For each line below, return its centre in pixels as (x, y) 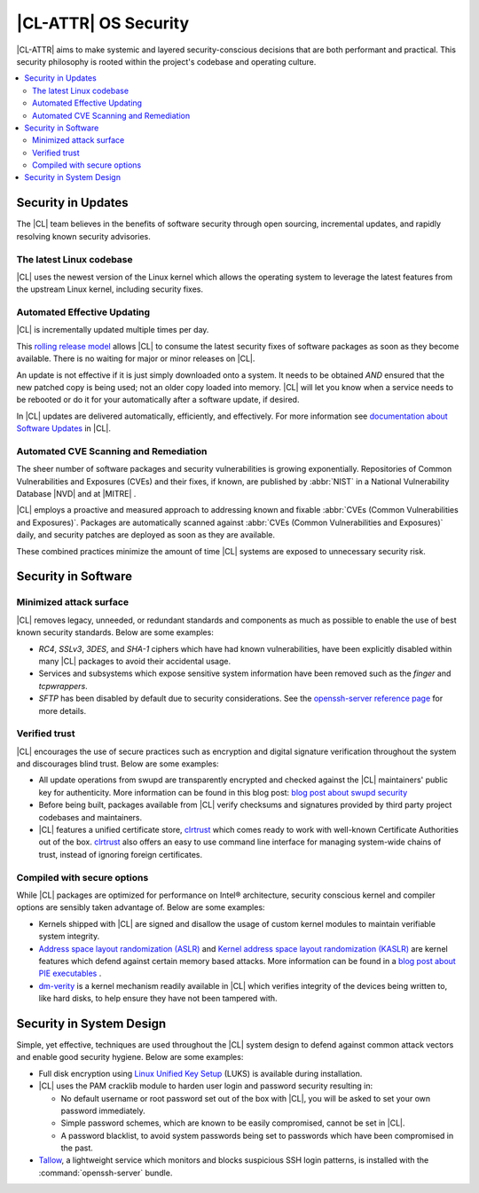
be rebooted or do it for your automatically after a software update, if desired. (158, 400)
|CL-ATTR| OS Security (103, 23)
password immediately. (103, 1111)
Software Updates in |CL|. (63, 428)
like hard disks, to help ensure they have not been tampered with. (158, 999)
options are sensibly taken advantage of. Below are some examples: (141, 907)
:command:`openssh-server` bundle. (106, 1173)
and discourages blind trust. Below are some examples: (118, 764)
